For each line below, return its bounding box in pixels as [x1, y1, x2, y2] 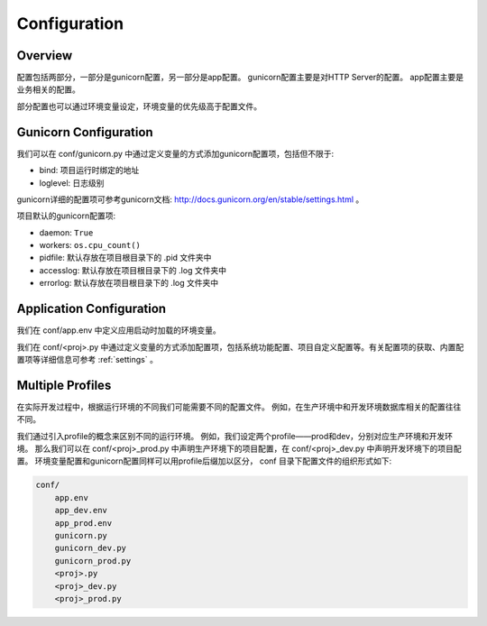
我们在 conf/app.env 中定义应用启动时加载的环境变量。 [16, 325, 221, 336]
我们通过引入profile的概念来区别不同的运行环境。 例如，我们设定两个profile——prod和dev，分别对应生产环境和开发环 [16, 430, 454, 441]
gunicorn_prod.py [54, 556, 132, 566]
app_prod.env [54, 518, 113, 528]
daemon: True [39, 226, 94, 238]
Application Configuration [16, 301, 167, 317]
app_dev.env [54, 505, 108, 516]
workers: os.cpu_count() [39, 240, 142, 251]
